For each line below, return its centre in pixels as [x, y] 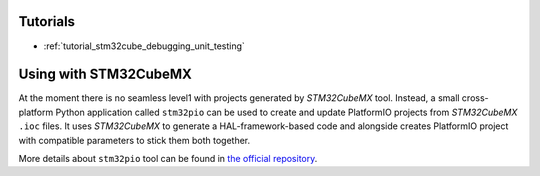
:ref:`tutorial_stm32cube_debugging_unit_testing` [144, 46]
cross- [475, 98]
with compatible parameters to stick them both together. [134, 140]
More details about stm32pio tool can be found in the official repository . [168, 158]
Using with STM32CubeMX [105, 74]
